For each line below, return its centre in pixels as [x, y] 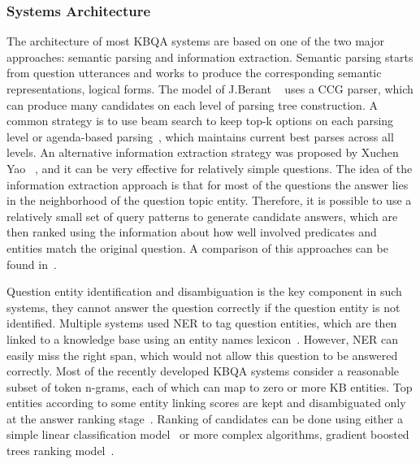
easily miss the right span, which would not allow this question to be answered [202, 355]
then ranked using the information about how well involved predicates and [192, 232]
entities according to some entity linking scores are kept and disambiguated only [206, 403]
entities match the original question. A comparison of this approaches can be [197, 247]
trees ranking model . [61, 451]
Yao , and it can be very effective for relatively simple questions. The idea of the [210, 168]
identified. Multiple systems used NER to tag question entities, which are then [202, 323]
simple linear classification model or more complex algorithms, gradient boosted [208, 434]
